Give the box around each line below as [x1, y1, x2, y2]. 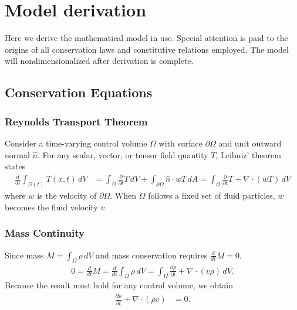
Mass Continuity [5, 226, 85, 240]
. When [110, 189, 137, 202]
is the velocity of [37, 189, 97, 202]
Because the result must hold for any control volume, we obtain [5, 279, 234, 291]
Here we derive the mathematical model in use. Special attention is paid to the [5, 32, 288, 44]
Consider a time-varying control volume [5, 137, 147, 149]
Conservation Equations [5, 83, 153, 101]
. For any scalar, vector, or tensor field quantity [37, 148, 208, 161]
